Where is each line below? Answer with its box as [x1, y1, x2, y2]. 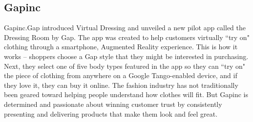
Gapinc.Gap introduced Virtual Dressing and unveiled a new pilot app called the [4, 22, 246, 33]
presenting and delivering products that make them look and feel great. [4, 108, 218, 119]
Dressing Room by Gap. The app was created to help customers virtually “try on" [4, 32, 250, 42]
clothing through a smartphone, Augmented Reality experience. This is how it [4, 41, 238, 52]
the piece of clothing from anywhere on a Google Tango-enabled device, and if [4, 70, 237, 81]
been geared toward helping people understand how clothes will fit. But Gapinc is [4, 89, 248, 100]
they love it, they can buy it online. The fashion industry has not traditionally [4, 80, 238, 90]
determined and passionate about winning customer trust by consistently [4, 99, 222, 109]
